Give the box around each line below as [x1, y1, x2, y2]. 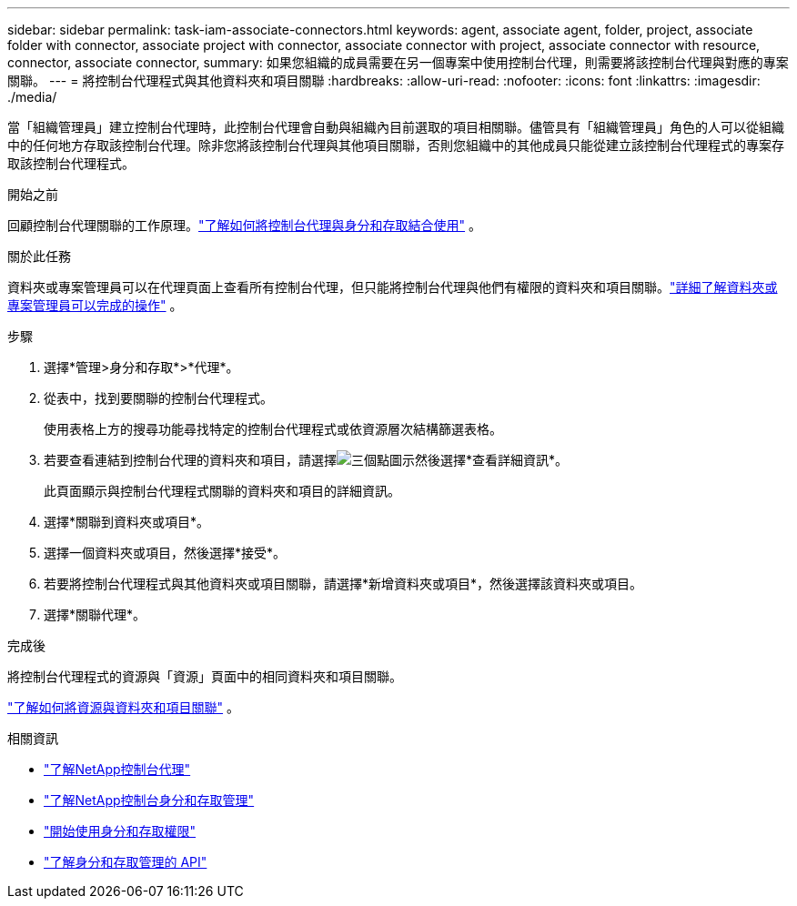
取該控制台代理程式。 [7, 156, 135, 171]
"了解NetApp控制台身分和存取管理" [44, 792, 255, 808]
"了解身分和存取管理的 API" [44, 854, 207, 870]
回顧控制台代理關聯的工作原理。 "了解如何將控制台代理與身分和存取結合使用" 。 [7, 217, 481, 233]
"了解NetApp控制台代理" [44, 761, 191, 777]
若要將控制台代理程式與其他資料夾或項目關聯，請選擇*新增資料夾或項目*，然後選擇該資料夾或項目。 [44, 576, 643, 591]
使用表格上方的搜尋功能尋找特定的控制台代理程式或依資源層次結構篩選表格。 [44, 421, 502, 437]
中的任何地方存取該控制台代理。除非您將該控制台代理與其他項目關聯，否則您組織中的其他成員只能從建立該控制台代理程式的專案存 [7, 137, 784, 153]
